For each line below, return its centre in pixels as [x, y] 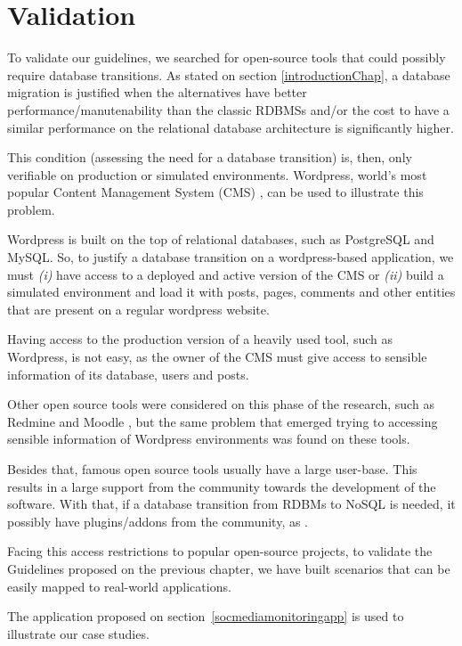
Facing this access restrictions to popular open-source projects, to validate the [220, 551]
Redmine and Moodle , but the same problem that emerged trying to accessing [223, 421]
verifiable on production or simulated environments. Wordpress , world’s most [217, 174]
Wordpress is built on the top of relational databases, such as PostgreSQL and [221, 239]
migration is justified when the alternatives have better [157, 92]
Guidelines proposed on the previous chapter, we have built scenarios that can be [229, 568]
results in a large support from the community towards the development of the [222, 486]
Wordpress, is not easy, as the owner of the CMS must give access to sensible [217, 357]
